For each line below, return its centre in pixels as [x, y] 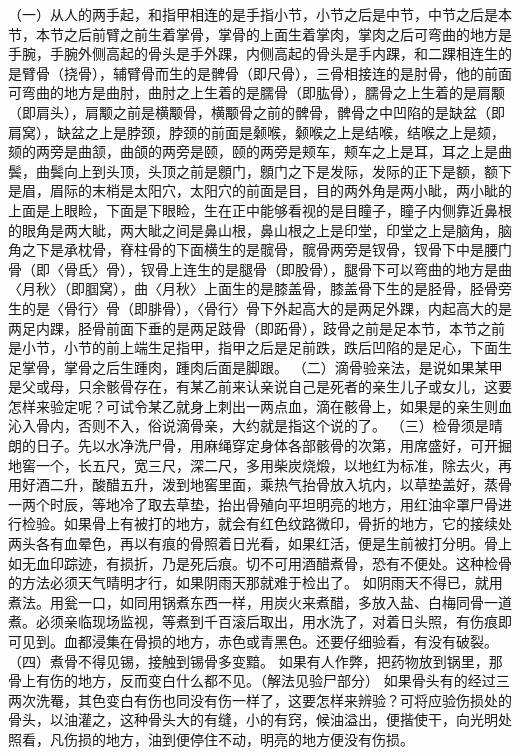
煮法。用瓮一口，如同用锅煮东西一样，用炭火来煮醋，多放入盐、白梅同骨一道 [260, 601]
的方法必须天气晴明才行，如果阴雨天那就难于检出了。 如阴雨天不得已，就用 [255, 582]
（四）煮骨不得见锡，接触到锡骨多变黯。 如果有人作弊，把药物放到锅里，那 [255, 660]
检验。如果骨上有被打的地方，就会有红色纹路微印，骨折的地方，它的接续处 [266, 523]
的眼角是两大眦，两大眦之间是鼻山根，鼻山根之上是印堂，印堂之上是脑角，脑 [260, 229]
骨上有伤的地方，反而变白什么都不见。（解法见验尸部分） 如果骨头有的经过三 [259, 680]
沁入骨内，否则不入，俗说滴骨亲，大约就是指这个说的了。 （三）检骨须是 [248, 425]
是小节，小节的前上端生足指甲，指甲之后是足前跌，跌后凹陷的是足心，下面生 [260, 347]
